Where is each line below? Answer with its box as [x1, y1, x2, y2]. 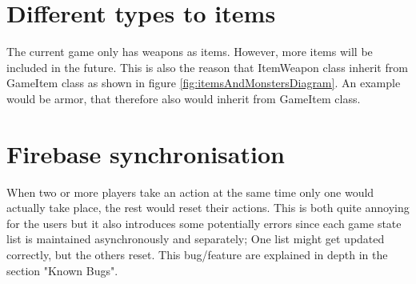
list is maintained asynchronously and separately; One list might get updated [6, 230, 385, 247]
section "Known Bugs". [6, 262, 118, 278]
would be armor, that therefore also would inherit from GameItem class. [6, 90, 361, 106]
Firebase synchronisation [6, 137, 285, 170]
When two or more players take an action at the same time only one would [6, 183, 374, 200]
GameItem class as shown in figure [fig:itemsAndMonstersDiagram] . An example [6, 74, 401, 91]
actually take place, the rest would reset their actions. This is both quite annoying [6, 199, 410, 216]
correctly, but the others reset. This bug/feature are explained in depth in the [6, 246, 388, 262]
